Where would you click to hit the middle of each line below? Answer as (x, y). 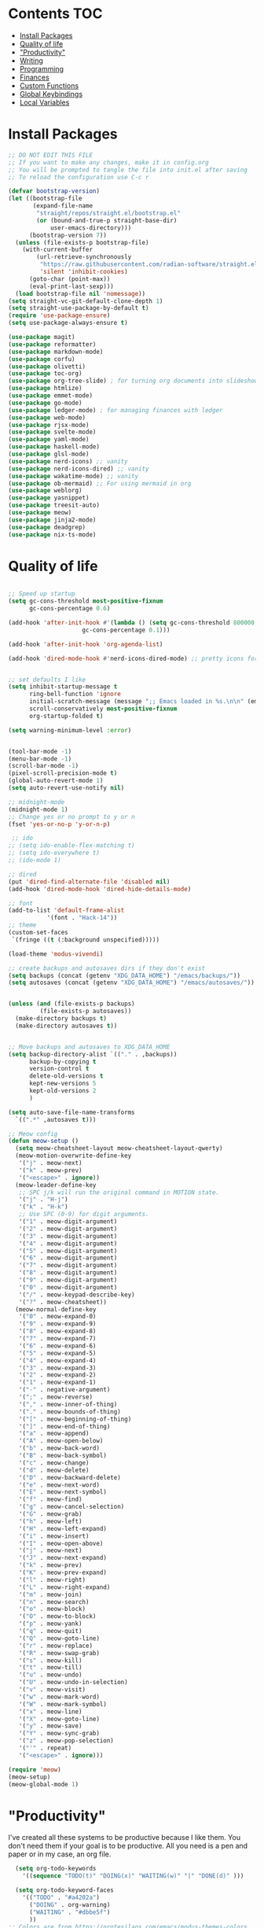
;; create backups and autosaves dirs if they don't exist (107, 968)
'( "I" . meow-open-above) (61, 1543)
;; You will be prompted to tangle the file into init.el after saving (128, 170)
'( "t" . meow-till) (50, 1668)
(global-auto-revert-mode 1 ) (56, 781)
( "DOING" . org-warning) (70, 1904)
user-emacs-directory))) (91, 228)
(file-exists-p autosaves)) (86, 1012)
